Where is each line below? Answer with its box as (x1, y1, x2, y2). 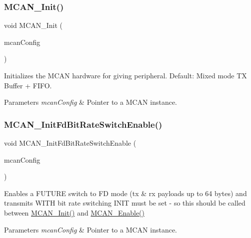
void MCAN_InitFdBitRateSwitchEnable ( (4, 138, 136, 148)
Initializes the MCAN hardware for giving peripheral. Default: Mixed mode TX (4, 70, 247, 80)
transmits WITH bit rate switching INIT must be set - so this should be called (4, 198, 245, 208)
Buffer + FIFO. (4, 80, 52, 90)
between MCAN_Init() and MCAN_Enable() (4, 207, 145, 218)
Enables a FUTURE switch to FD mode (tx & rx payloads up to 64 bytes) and (4, 188, 247, 198)
